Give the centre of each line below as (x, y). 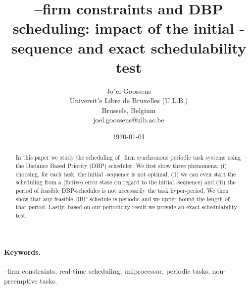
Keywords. (23, 252)
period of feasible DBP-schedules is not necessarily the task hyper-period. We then (122, 191)
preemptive (21, 280)
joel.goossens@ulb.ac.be (129, 120)
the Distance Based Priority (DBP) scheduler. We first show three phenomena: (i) (121, 166)
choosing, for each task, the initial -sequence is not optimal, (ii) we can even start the (126, 174)
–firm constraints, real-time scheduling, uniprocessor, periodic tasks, (107, 270)
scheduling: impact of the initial (123, 28)
